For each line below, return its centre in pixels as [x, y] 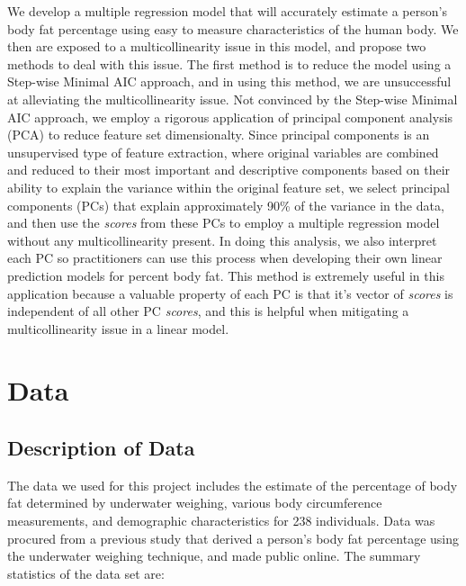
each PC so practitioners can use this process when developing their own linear [225, 258]
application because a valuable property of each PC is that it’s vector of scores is [230, 293]
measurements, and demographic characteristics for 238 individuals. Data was [221, 521]
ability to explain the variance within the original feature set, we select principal [229, 187]
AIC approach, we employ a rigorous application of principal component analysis [230, 117]
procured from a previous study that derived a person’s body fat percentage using [233, 538]
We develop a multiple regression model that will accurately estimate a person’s [227, 11]
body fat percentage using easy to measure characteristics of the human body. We [233, 28]
